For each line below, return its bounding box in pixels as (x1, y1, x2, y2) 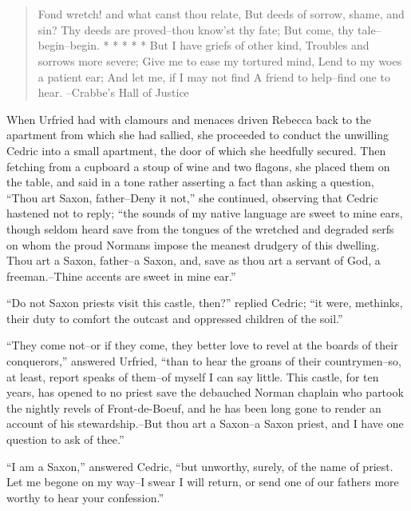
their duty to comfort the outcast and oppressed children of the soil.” (6, 309, 343, 326)
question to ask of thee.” (6, 431, 124, 448)
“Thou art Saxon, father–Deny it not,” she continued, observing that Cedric (6, 189, 378, 206)
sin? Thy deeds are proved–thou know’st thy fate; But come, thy (38, 21, 354, 38)
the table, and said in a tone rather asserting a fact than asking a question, (6, 174, 374, 190)
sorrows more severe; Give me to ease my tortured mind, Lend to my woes (38, 52, 402, 69)
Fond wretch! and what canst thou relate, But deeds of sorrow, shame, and (38, 6, 405, 22)
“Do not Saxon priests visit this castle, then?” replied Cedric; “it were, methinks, (6, 294, 403, 311)
